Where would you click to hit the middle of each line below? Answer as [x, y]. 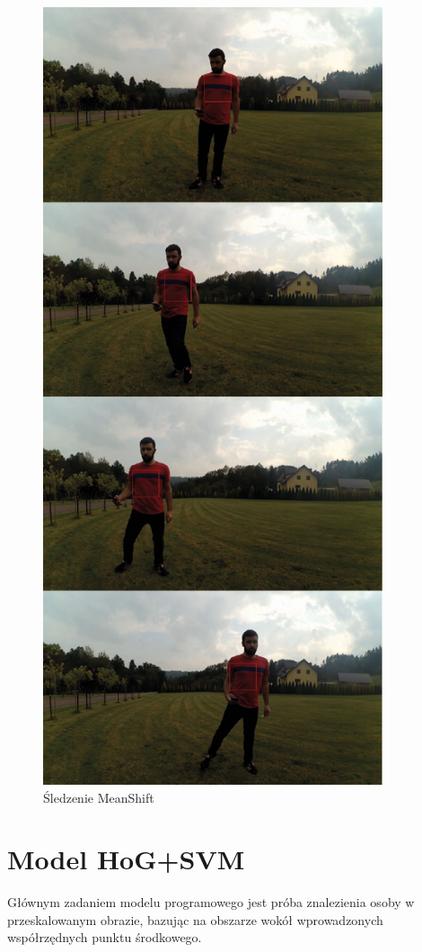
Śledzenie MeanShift [99, 797]
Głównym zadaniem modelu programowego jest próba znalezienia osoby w [211, 902]
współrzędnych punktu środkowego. [105, 937]
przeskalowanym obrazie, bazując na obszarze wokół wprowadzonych [195, 919]
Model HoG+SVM [126, 859]
